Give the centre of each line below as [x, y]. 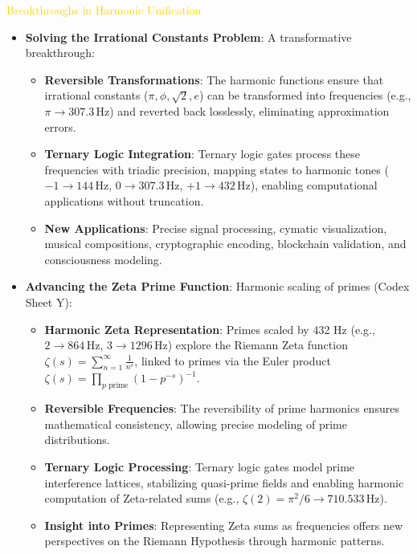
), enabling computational [314, 185]
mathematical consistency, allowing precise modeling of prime [196, 424]
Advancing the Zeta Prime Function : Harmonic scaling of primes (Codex [217, 286]
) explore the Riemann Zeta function [258, 345]
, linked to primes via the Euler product [233, 360]
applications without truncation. [124, 200]
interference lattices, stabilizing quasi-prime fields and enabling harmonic [224, 482]
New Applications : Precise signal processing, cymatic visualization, [216, 228]
